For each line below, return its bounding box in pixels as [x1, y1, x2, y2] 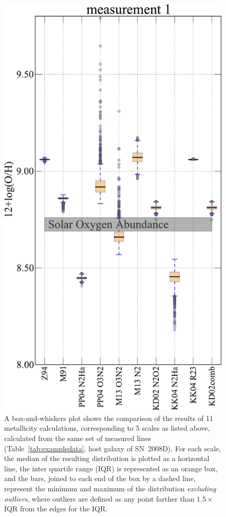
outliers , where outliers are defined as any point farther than [4, 493, 195, 504]
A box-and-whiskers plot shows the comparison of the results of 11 [4, 412, 214, 423]
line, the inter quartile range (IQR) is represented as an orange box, [4, 463, 218, 473]
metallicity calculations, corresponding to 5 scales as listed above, [4, 423, 210, 433]
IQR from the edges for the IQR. [4, 503, 108, 514]
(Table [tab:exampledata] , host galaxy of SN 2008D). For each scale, [4, 443, 221, 453]
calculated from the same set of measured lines [4, 433, 151, 444]
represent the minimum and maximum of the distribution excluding [4, 483, 216, 494]
